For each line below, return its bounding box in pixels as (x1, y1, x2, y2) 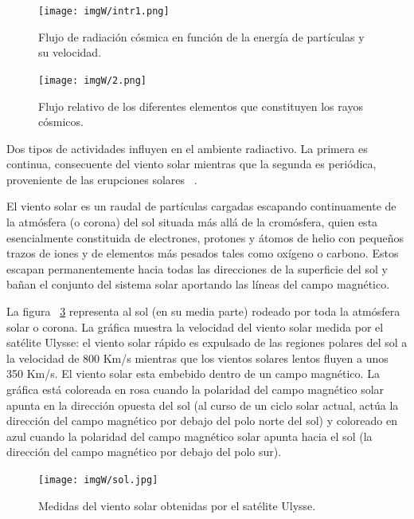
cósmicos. (38, 113, 84, 130)
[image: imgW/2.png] (38, 74, 147, 86)
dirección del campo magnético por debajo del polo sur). (6, 443, 282, 460)
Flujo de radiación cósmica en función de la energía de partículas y (38, 28, 365, 45)
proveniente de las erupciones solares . (6, 171, 197, 187)
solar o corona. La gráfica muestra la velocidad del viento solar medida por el (6, 318, 384, 335)
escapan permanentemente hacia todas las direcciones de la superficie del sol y (6, 260, 388, 277)
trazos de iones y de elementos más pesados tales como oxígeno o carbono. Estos (6, 245, 399, 261)
